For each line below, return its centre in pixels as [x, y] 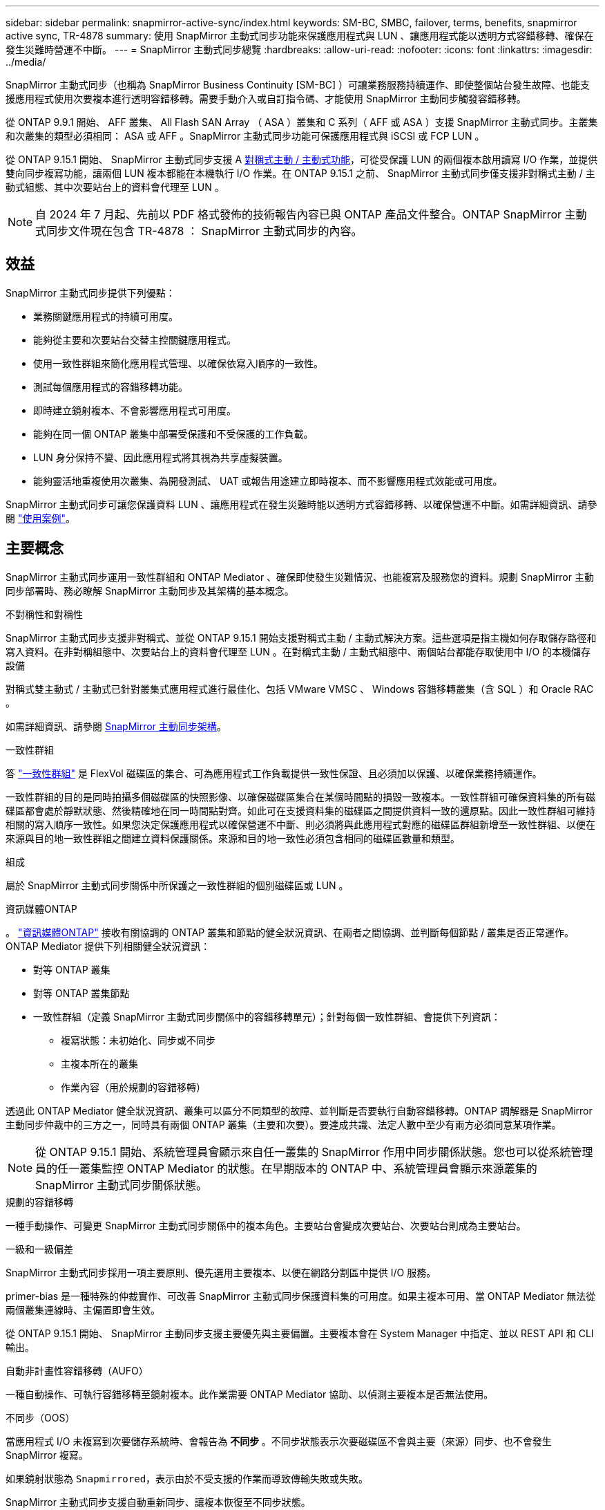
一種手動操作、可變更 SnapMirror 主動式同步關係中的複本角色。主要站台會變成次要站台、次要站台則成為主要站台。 [266, 1225]
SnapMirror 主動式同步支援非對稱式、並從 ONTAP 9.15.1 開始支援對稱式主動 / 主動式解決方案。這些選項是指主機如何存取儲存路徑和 [301, 637]
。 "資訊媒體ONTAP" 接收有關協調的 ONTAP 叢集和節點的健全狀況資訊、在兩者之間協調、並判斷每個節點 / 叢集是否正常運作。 [290, 932]
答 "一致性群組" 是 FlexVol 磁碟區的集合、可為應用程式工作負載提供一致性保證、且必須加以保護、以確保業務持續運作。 [274, 773]
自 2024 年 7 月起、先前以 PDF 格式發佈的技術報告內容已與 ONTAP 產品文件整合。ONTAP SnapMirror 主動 [311, 214]
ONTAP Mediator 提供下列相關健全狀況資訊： [108, 946]
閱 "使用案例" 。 [40, 518]
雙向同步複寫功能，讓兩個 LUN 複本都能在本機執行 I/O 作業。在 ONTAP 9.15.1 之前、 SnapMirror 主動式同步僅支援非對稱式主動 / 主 [300, 173]
